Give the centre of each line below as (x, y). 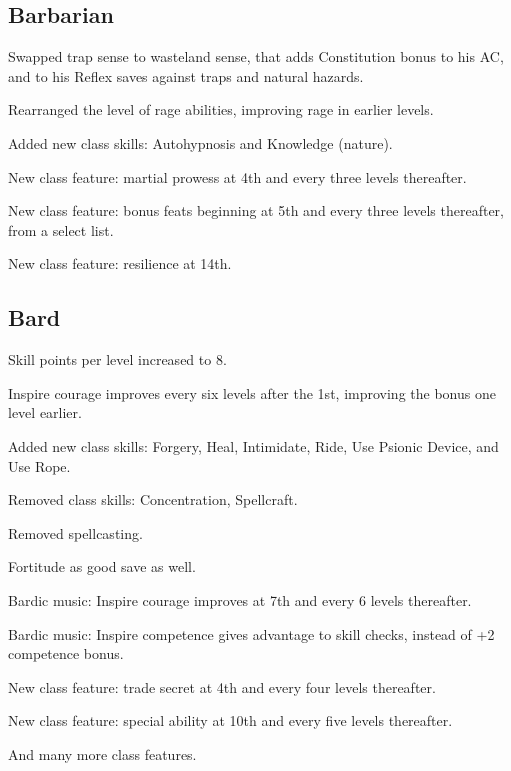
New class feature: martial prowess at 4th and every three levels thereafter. (237, 176)
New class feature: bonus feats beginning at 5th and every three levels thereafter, (256, 210)
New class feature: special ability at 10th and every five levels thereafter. (230, 720)
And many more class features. (102, 753)
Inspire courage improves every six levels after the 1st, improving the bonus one (252, 392)
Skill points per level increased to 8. (117, 359)
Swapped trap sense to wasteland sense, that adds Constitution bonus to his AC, (256, 56)
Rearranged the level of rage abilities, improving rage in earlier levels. (221, 109)
